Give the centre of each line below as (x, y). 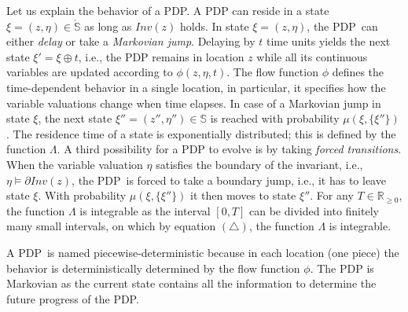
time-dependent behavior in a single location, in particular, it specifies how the (196, 87)
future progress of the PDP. (73, 298)
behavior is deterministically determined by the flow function (153, 268)
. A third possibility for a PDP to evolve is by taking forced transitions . (229, 149)
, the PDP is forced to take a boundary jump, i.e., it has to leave (229, 180)
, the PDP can (342, 26)
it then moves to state (243, 195)
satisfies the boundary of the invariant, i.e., (259, 164)
